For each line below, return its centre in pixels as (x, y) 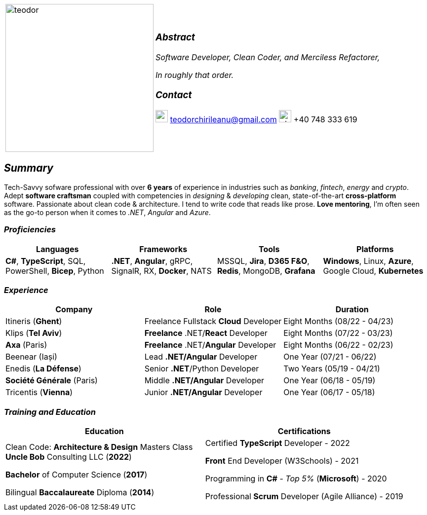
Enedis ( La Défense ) (43, 369)
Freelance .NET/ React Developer (206, 333)
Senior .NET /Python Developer (202, 369)
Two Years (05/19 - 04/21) (332, 369)
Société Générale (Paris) (52, 381)
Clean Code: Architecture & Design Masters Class (99, 447)
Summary (29, 168)
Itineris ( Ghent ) (34, 321)
